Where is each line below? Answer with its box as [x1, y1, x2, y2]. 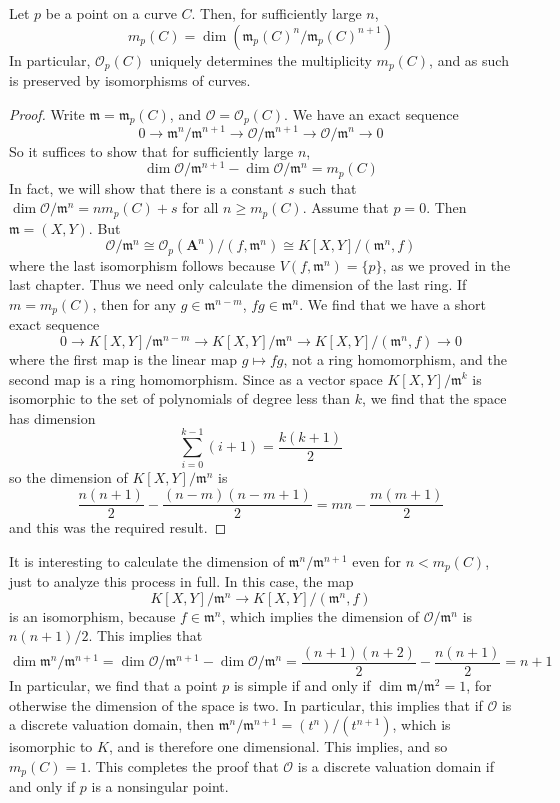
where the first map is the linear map [9, 348, 238, 369]
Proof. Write [9, 103, 85, 124]
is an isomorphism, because [9, 605, 176, 626]
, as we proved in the [382, 254, 511, 275]
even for [352, 550, 401, 571]
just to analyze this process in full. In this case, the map [9, 571, 354, 592]
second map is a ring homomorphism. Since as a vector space [9, 368, 383, 389]
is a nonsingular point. [91, 776, 229, 797]
